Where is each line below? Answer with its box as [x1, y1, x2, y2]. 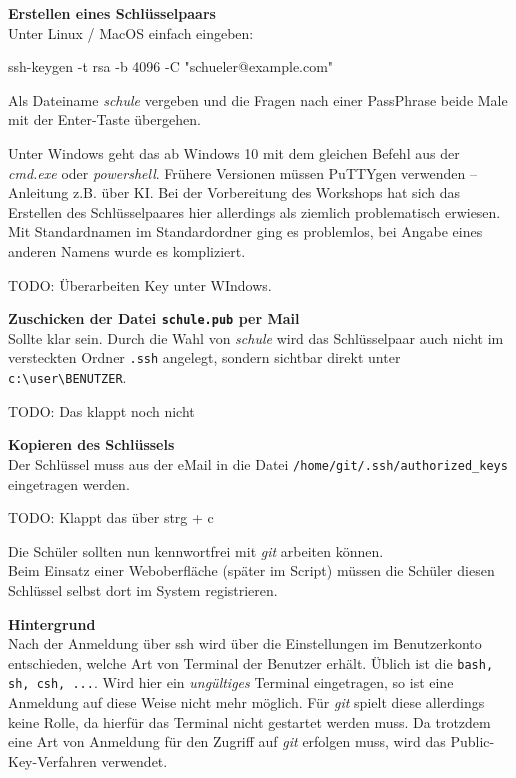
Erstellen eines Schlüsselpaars [8, 3, 216, 23]
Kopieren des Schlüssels [8, 434, 175, 455]
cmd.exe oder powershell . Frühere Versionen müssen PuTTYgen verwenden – [8, 162, 477, 183]
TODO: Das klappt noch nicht [8, 400, 195, 421]
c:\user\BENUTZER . [8, 367, 127, 388]
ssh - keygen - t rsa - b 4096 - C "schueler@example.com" [8, 56, 334, 77]
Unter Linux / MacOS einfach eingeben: [8, 22, 254, 43]
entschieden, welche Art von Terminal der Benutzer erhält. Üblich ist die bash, [8, 652, 494, 673]
